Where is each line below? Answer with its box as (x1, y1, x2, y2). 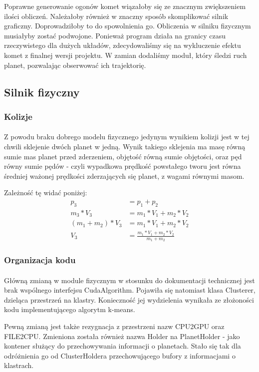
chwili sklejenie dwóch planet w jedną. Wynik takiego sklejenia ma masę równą (4, 141, 246, 151)
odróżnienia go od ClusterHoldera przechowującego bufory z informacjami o (4, 350, 236, 361)
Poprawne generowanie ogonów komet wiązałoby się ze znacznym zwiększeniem (4, 1, 246, 11)
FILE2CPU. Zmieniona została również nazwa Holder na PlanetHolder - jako (4, 331, 240, 341)
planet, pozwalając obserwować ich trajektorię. (4, 59, 146, 70)
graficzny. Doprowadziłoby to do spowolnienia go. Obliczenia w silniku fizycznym (4, 20, 251, 31)
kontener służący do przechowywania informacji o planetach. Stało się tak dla (4, 341, 241, 351)
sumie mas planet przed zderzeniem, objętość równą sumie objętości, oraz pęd (4, 151, 242, 161)
